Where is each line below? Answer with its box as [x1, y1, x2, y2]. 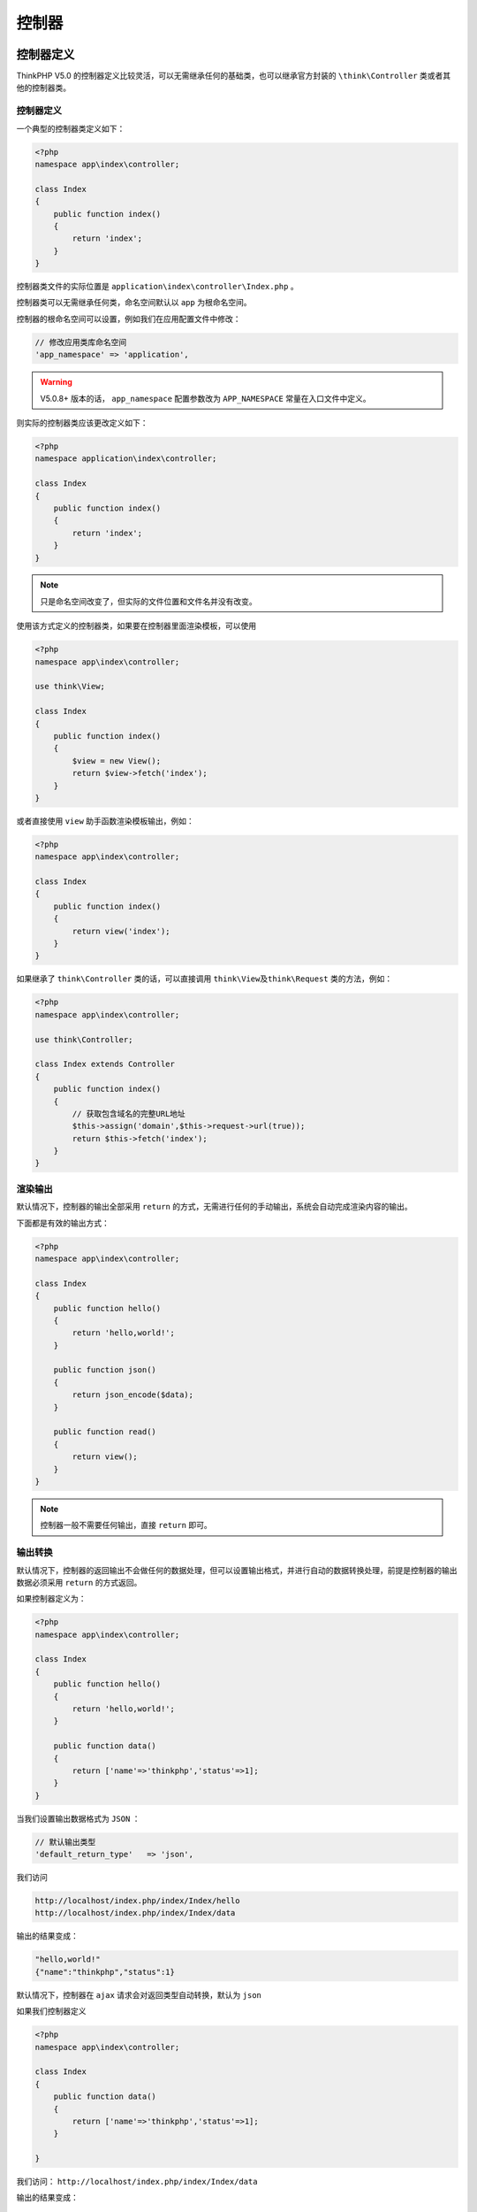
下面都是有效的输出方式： [16, 1217, 110, 1228]
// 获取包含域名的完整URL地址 [72, 1109, 185, 1118]
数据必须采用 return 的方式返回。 [16, 1577, 142, 1587]
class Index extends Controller [34, 1059, 176, 1070]
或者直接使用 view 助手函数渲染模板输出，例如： [16, 815, 194, 826]
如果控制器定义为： [16, 1594, 87, 1604]
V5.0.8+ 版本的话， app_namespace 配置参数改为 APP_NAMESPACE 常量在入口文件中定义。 [40, 393, 371, 403]
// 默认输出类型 [34, 1837, 96, 1847]
